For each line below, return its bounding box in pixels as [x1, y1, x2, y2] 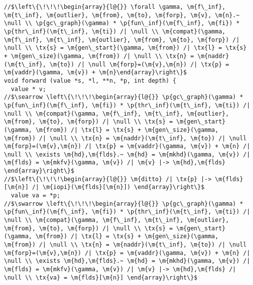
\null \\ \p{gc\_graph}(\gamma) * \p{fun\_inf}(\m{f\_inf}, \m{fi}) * [4, 20, 240, 27]
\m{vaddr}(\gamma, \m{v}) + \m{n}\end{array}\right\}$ [4, 69, 187, 76]
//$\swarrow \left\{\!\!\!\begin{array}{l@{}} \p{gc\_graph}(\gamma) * [4, 200, 243, 207]
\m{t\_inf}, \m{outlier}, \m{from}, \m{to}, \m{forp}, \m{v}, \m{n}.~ [4, 11, 240, 19]
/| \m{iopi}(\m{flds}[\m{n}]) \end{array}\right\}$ [32, 184, 205, 191]
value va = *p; [11, 192, 60, 199]
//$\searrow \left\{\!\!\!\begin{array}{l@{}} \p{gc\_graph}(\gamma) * [4, 94, 243, 101]
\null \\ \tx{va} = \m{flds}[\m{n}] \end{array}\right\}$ [4, 274, 197, 281]
